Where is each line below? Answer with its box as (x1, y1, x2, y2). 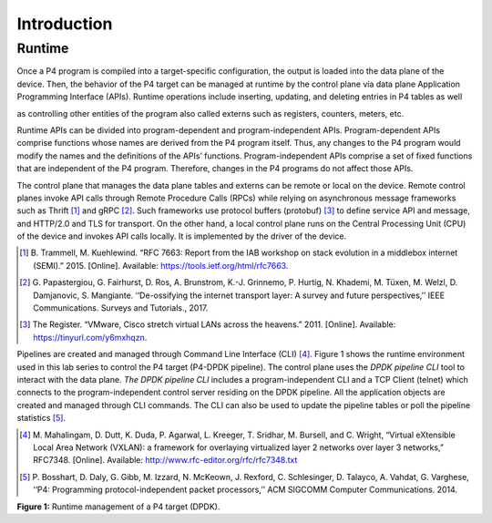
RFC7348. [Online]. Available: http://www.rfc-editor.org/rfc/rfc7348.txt (33, 455, 298, 466)
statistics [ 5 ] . (16, 413, 67, 424)
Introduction (16, 14, 113, 34)
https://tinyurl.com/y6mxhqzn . (33, 332, 148, 343)
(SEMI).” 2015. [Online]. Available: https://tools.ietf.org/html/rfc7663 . (33, 260, 289, 271)
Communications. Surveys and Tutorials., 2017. (33, 303, 209, 313)
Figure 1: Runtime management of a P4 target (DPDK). (16, 501, 220, 512)
